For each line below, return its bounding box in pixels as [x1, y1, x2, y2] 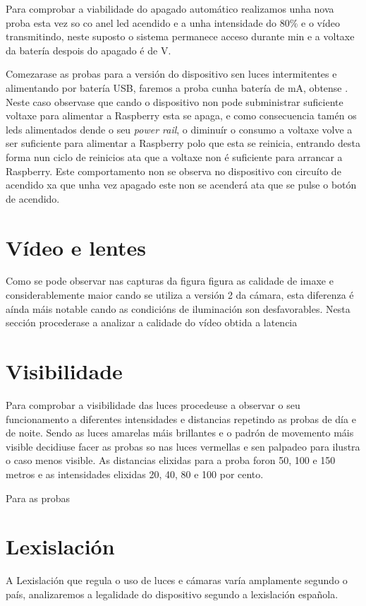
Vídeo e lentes [6, 232, 146, 261]
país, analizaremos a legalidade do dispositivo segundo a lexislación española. [6, 586, 338, 601]
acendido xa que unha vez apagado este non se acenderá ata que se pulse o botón [6, 177, 357, 192]
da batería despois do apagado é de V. [6, 42, 171, 57]
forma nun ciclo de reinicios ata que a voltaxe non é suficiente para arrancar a [6, 149, 343, 164]
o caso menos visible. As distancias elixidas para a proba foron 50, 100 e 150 [6, 453, 336, 468]
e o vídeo [301, 15, 340, 30]
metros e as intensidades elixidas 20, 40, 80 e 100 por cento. [6, 466, 264, 481]
